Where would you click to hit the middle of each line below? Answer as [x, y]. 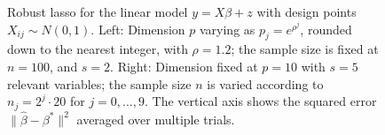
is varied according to [265, 83]
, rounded [326, 29]
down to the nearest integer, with [98, 49]
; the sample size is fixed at [305, 49]
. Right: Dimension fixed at [184, 66]
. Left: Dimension [138, 29]
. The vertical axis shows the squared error [261, 101]
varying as [227, 29]
